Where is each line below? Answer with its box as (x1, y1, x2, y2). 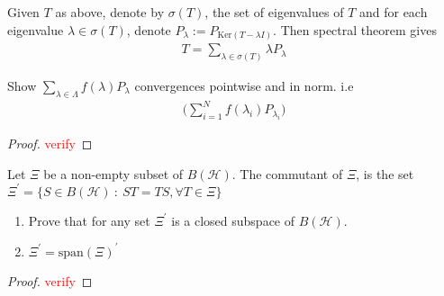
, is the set (356, 164, 414, 183)
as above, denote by (55, 3, 165, 21)
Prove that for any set (28, 211, 150, 229)
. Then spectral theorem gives (273, 20, 437, 39)
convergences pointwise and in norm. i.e (134, 76, 354, 94)
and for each (358, 3, 428, 21)
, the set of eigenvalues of (204, 3, 344, 21)
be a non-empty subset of (43, 164, 184, 183)
